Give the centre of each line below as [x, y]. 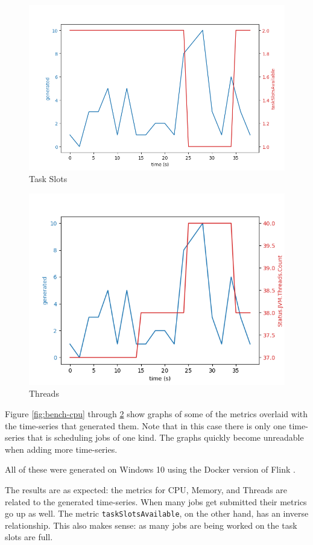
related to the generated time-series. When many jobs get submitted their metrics [156, 501]
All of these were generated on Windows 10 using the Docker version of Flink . [150, 469]
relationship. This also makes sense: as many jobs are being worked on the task [151, 525]
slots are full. [29, 537]
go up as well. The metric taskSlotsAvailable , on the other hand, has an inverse [157, 513]
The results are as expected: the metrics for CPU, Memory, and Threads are [146, 489]
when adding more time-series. [61, 449]
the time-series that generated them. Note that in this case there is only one [146, 425]
